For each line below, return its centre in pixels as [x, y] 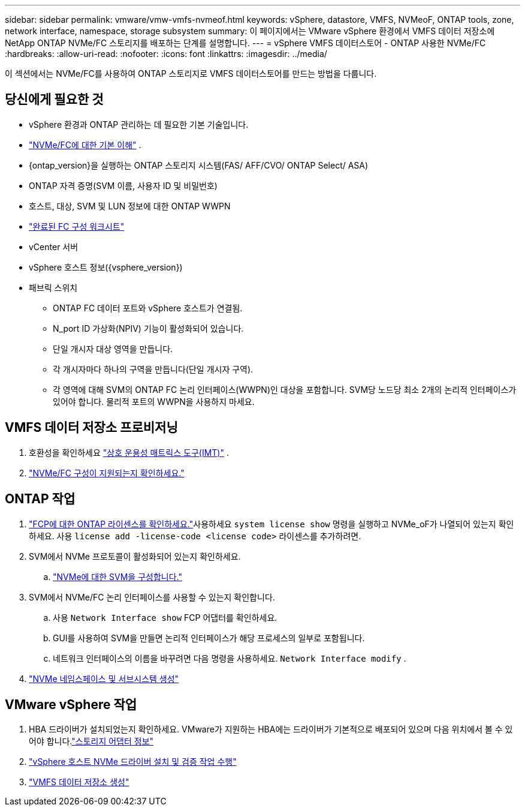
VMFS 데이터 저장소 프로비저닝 [91, 428]
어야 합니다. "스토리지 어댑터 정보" [91, 741]
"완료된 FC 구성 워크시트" [77, 226]
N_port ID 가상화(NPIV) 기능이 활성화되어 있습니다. [148, 328]
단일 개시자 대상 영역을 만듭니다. [113, 349]
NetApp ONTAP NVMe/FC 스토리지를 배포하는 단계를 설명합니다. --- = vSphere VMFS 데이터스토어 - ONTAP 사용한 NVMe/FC [245, 43]
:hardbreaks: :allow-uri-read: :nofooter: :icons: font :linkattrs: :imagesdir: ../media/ [166, 54]
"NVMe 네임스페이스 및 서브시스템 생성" [104, 678]
